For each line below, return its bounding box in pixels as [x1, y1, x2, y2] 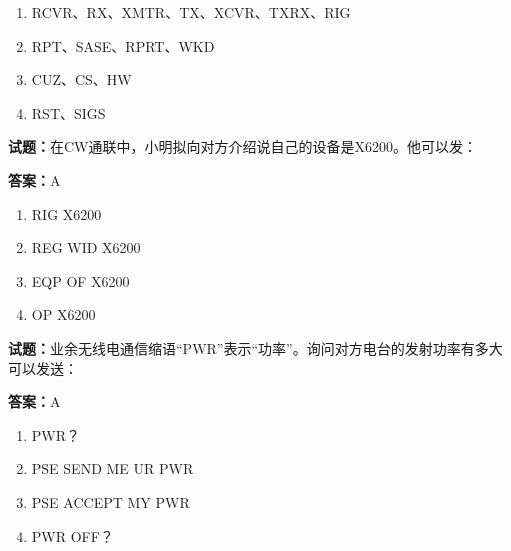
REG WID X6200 [31, 237, 141, 258]
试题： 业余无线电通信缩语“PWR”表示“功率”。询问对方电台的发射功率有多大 [8, 337, 503, 358]
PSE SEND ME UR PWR [31, 458, 194, 479]
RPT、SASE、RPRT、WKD [31, 35, 215, 56]
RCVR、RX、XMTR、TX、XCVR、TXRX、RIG [31, 2, 351, 22]
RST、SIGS [31, 102, 106, 123]
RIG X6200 [31, 203, 102, 224]
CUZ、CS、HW [31, 69, 132, 90]
